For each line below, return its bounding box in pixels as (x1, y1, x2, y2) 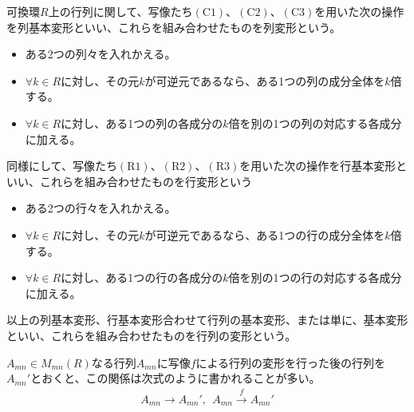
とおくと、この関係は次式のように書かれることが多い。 (30, 370, 321, 386)
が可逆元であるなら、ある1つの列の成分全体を (144, 72, 385, 89)
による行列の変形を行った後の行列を (195, 354, 386, 370)
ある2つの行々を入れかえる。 (25, 200, 176, 216)
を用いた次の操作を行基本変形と (239, 157, 408, 174)
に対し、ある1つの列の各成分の (61, 114, 223, 131)
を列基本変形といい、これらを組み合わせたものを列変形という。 (6, 18, 341, 35)
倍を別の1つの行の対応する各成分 (228, 269, 402, 286)
